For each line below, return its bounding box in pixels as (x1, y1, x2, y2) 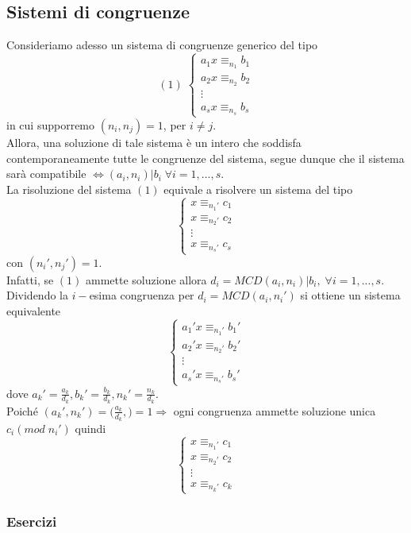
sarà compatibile (6, 165, 86, 182)
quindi (75, 420, 106, 437)
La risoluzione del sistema (6, 180, 132, 197)
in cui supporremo (6, 117, 95, 133)
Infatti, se (6, 271, 54, 288)
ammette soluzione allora (85, 271, 207, 288)
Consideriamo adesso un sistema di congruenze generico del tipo (6, 37, 318, 53)
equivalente (6, 302, 61, 319)
